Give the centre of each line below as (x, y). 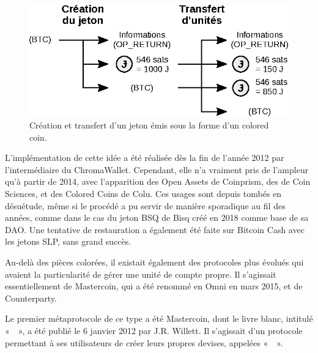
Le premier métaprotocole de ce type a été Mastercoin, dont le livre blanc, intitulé (159, 318)
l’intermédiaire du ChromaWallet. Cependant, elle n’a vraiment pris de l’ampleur (157, 169)
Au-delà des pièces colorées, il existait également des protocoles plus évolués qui (154, 262)
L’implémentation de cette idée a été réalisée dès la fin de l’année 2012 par (145, 158)
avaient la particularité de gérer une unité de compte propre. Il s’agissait (141, 274)
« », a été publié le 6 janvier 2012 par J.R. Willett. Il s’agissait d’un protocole (154, 330)
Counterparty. (31, 298)
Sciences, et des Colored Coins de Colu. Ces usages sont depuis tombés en (143, 194)
